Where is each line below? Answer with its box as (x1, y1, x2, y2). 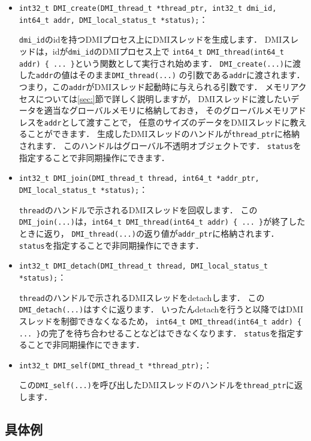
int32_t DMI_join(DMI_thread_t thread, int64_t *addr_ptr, (19, 174, 259, 183)
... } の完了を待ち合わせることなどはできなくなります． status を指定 (19, 326, 295, 339)
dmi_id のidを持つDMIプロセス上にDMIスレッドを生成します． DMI (19, 33, 282, 46)
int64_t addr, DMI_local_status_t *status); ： (19, 13, 208, 25)
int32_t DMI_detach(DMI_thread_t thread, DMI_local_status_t (19, 262, 268, 271)
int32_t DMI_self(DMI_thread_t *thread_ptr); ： (19, 358, 212, 371)
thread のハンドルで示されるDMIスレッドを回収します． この (19, 203, 258, 216)
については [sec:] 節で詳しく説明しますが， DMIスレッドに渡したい (35, 92, 291, 105)
